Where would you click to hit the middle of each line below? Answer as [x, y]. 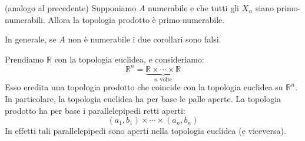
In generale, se [31, 39]
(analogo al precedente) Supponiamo [71, 8]
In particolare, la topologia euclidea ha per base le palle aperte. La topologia [143, 98]
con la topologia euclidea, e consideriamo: [129, 59]
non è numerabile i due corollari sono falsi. [145, 39]
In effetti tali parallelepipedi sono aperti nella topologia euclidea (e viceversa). [145, 131]
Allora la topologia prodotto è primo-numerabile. [136, 19]
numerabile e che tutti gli [193, 8]
